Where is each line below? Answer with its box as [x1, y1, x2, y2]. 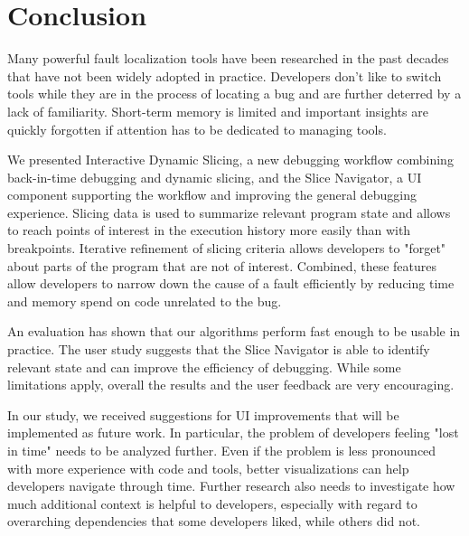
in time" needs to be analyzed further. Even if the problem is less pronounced [7, 441, 436, 459]
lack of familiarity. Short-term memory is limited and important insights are [7, 101, 428, 120]
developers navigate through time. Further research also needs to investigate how [7, 476, 455, 495]
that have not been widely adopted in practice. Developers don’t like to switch [7, 66, 442, 85]
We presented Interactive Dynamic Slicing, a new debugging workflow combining [7, 150, 454, 169]
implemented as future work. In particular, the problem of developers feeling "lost [7, 423, 459, 442]
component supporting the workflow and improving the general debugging [7, 185, 417, 204]
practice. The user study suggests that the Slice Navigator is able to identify [7, 340, 430, 359]
